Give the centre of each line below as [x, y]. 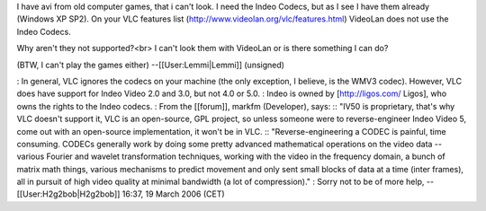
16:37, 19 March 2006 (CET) [173, 194]
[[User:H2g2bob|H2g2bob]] [68, 194]
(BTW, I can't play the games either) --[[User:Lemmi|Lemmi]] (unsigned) [151, 65]
